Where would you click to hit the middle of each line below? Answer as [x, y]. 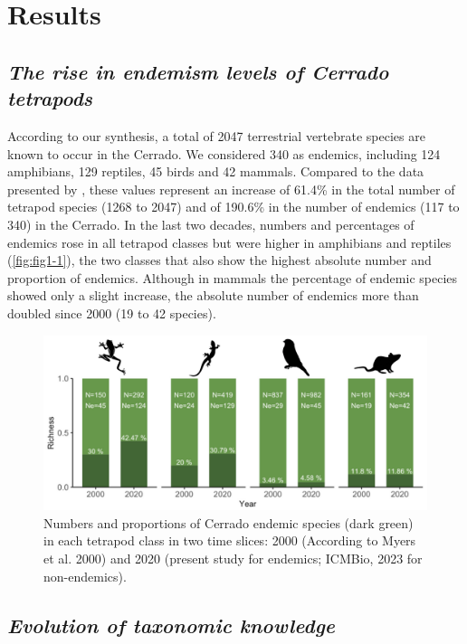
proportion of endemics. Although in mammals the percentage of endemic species [233, 277]
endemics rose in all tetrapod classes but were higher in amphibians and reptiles [229, 242]
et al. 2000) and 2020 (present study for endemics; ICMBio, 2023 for [233, 559]
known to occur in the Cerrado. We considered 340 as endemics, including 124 [224, 153]
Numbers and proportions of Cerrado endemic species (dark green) [229, 522]
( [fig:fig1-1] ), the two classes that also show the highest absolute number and [219, 260]
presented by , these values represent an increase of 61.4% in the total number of [231, 189]
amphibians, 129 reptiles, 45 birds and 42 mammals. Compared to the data [216, 171]
